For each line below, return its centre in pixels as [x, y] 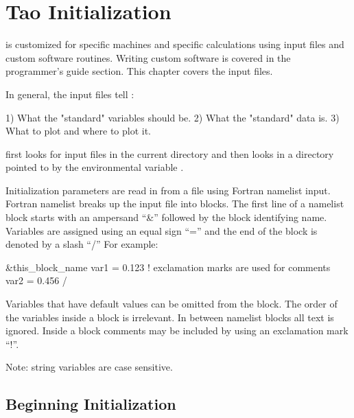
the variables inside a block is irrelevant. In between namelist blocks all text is [170, 317]
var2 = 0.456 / [36, 280]
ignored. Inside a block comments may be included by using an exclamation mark [177, 330]
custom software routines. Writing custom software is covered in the [148, 57]
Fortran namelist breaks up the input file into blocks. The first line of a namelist [175, 204]
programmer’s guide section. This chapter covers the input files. [139, 71]
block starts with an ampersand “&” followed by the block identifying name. [166, 217]
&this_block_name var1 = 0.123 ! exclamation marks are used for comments [168, 267]
